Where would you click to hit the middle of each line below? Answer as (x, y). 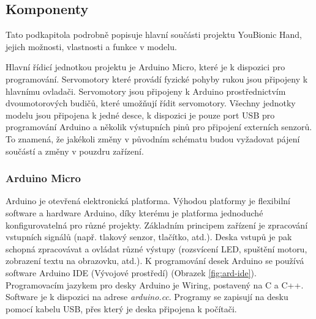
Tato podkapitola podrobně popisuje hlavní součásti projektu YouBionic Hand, (154, 35)
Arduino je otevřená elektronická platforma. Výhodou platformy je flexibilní (148, 201)
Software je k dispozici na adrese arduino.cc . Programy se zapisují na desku (147, 297)
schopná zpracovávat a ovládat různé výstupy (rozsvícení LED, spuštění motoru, (156, 248)
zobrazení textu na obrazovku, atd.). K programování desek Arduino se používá (155, 261)
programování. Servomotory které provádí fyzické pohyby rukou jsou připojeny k (157, 79)
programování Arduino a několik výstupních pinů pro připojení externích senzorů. (159, 127)
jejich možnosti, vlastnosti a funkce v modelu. (91, 46)
